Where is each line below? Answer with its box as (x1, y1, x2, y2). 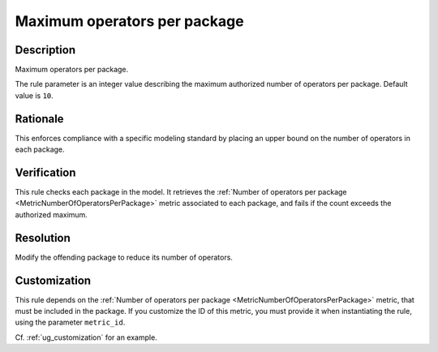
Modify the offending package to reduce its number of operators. (15, 252, 233, 262)
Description (15, 43, 76, 57)
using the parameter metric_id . (15, 317, 126, 328)
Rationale (15, 112, 64, 126)
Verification (15, 165, 76, 179)
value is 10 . (15, 90, 54, 101)
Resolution (15, 231, 71, 245)
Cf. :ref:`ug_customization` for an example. (15, 333, 157, 342)
